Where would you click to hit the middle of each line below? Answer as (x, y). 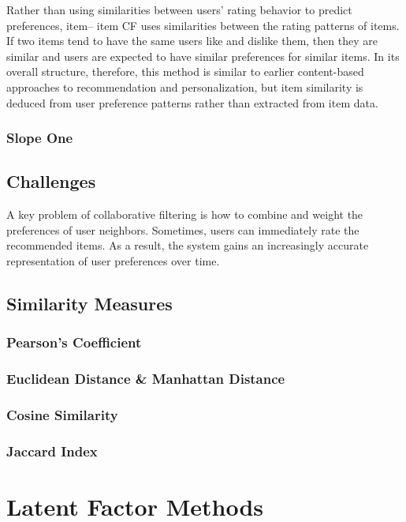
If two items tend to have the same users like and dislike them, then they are (192, 41)
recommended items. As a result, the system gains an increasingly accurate (188, 245)
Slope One (40, 138)
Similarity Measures (89, 303)
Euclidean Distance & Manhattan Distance (146, 379)
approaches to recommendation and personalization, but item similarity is (185, 86)
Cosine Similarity (62, 414)
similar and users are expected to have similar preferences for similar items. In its (203, 56)
